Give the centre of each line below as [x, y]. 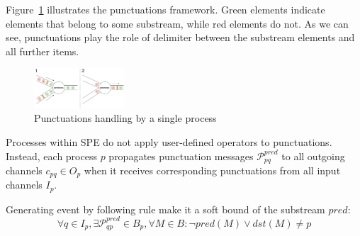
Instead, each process [51, 156]
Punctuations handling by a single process [125, 118]
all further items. [43, 51]
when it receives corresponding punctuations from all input [212, 170]
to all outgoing [313, 156]
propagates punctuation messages [181, 156]
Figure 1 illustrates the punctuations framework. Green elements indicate [165, 9]
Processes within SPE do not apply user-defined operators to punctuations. [169, 141]
